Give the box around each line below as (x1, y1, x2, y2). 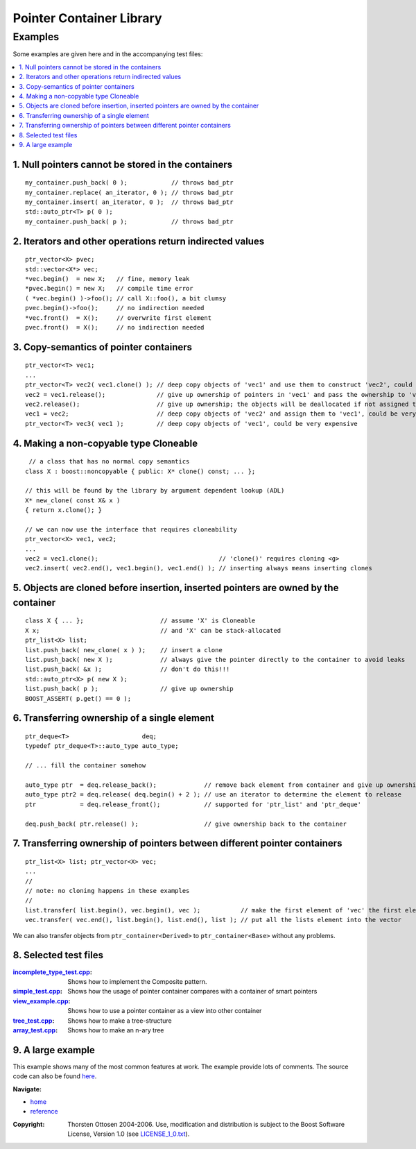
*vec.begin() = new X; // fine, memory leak (25, 275, 190, 283)
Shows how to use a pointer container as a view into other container (67, 1007, 262, 1015)
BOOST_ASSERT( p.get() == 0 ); (25, 695, 132, 702)
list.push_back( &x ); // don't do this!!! (25, 665, 230, 673)
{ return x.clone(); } (25, 507, 103, 514)
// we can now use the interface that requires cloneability (25, 525, 237, 534)
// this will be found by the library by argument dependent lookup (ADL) (25, 486, 285, 495)
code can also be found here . (12, 1072, 97, 1080)
